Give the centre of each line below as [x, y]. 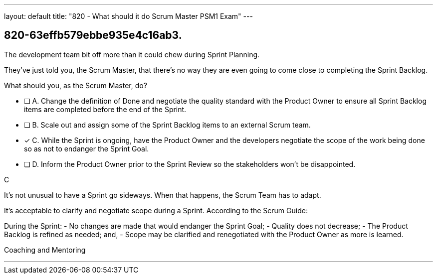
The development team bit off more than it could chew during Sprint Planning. [132, 54]
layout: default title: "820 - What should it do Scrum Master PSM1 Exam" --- [128, 16]
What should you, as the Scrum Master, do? [76, 85]
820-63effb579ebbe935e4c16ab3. [93, 35]
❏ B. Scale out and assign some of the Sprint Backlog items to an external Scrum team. [167, 125]
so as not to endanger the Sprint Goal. [87, 148]
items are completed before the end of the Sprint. [105, 109]
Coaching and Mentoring [45, 250]
